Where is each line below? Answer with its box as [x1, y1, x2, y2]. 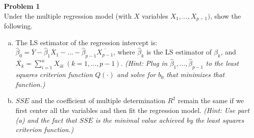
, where [113, 47, 135, 57]
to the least [205, 58, 239, 68]
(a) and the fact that [15, 114, 77, 125]
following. [4, 21, 33, 31]
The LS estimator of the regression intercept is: [15, 37, 157, 47]
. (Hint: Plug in [121, 58, 168, 68]
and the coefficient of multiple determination [31, 95, 166, 106]
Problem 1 [4, 1, 40, 11]
